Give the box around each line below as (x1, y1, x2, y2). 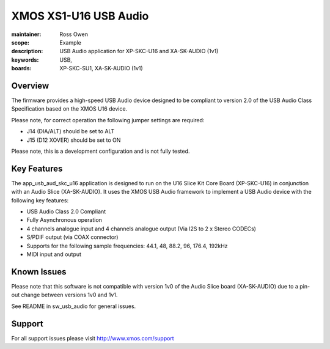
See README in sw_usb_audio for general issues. (11, 303, 136, 310)
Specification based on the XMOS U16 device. (11, 105, 128, 112)
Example (59, 39, 82, 46)
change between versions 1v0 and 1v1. (21, 291, 118, 299)
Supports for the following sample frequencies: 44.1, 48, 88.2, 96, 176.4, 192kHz (26, 242, 229, 249)
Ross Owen (59, 31, 89, 38)
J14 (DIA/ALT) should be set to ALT (26, 128, 115, 135)
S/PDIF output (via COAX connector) (26, 233, 119, 241)
